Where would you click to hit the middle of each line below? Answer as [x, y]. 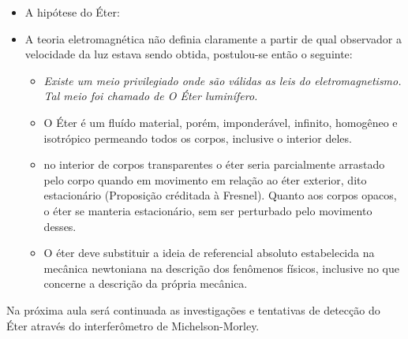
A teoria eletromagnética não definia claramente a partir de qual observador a [213, 38]
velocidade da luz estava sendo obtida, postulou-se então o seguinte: [189, 54]
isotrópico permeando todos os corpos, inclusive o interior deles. [198, 138]
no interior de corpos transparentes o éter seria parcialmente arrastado [214, 164]
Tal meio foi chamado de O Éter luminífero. [151, 96]
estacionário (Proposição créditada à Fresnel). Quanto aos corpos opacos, [220, 195]
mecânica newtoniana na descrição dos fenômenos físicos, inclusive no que [221, 268]
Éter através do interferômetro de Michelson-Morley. [133, 325]
